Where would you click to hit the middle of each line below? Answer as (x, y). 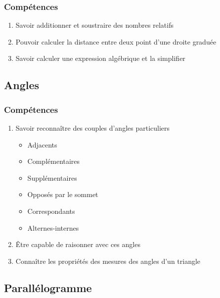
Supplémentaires (52, 177)
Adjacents (42, 144)
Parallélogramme (48, 287)
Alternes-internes (53, 227)
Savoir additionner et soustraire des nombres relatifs (94, 25)
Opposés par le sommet (63, 194)
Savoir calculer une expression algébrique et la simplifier (100, 58)
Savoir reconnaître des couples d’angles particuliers (93, 128)
